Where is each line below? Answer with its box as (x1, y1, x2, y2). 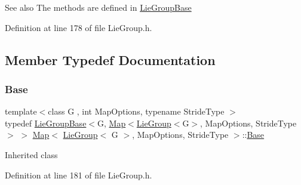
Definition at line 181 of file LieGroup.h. (5, 168, 152, 181)
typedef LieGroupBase (5, 116, 87, 129)
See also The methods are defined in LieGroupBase (5, 1, 192, 13)
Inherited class (5, 148, 58, 161)
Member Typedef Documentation (5, 50, 216, 69)
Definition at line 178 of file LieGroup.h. (5, 21, 152, 33)
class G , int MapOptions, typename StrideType (48, 105, 225, 118)
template (5, 105, 37, 118)
